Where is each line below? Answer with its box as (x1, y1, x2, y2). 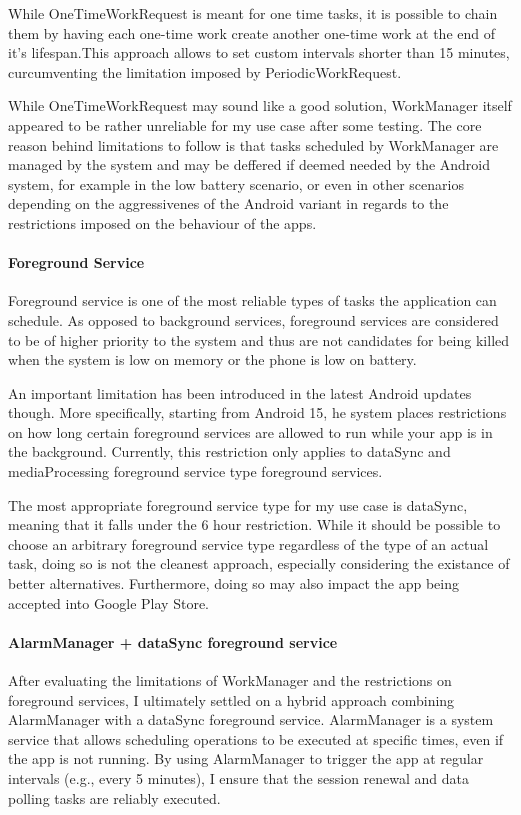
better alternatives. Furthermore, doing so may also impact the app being (8, 573, 459, 594)
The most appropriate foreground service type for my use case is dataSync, (8, 494, 468, 515)
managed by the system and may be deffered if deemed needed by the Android (8, 154, 491, 175)
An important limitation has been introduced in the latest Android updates (8, 382, 472, 403)
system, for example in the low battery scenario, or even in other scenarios (8, 173, 464, 194)
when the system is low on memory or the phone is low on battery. (8, 349, 417, 370)
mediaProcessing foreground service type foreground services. (8, 461, 383, 482)
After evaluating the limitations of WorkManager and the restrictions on (8, 670, 452, 691)
